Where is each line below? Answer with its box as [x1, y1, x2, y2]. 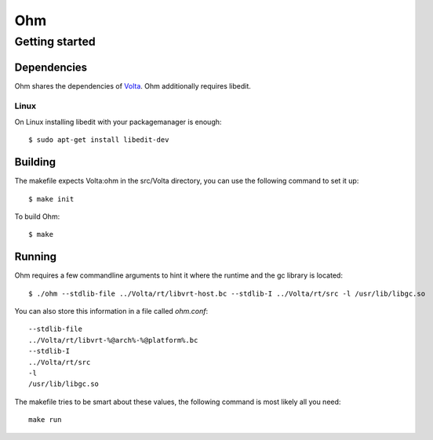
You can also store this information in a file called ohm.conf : [14, 307, 209, 316]
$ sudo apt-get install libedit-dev [28, 136, 169, 144]
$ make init [28, 195, 75, 203]
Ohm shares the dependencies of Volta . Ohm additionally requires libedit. [14, 81, 251, 90]
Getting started [14, 35, 96, 49]
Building [14, 155, 56, 169]
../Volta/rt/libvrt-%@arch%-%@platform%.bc [28, 336, 198, 344]
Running [14, 250, 57, 264]
